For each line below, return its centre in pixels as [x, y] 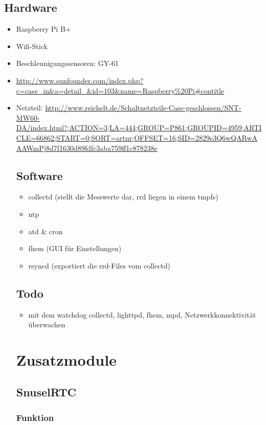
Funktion [35, 417]
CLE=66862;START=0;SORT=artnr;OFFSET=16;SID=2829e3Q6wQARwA [137, 137]
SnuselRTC [46, 392]
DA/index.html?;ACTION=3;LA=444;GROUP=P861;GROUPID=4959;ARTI [139, 128]
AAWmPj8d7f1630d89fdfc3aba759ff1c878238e [87, 148]
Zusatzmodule [66, 359]
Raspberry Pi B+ [43, 29]
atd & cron [46, 231]
